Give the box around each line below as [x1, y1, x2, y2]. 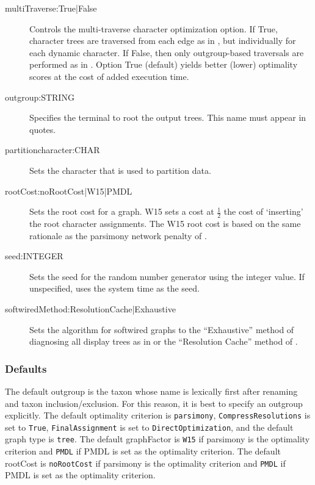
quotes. [29, 123, 56, 135]
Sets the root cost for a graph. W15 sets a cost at [29, 205, 214, 218]
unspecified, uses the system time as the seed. [29, 282, 200, 295]
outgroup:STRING [5, 90, 74, 103]
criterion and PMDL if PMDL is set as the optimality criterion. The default [5, 445, 281, 458]
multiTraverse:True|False [5, 2, 97, 14]
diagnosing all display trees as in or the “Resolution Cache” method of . [29, 335, 298, 348]
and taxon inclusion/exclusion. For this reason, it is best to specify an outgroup [5, 397, 303, 409]
